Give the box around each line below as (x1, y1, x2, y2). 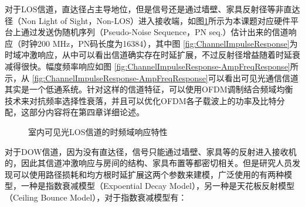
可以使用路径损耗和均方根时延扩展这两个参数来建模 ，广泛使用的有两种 (12, 168, 284, 180)
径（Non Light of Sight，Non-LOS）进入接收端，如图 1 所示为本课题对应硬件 (5, 14, 290, 26)
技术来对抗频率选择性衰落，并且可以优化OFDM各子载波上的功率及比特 (5, 94, 277, 106)
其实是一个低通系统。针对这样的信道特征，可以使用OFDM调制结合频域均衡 (5, 83, 293, 95)
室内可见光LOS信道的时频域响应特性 (28, 125, 168, 137)
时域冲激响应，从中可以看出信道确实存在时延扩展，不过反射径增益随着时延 (5, 49, 292, 61)
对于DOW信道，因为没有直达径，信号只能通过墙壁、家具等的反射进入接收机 (5, 145, 297, 157)
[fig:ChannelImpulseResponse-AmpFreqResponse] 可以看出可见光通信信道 (32, 71, 299, 84)
